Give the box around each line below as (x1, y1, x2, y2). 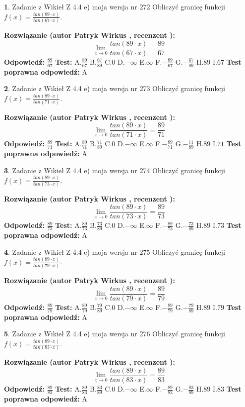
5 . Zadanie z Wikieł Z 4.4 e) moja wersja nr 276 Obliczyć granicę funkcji (4, 328, 225, 339)
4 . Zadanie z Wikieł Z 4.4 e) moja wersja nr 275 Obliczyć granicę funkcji (4, 246, 225, 257)
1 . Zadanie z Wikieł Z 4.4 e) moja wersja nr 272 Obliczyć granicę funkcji (4, 1, 225, 11)
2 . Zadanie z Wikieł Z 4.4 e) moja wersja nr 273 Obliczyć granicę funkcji (4, 83, 225, 94)
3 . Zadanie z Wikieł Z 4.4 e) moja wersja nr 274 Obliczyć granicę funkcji (4, 165, 225, 175)
